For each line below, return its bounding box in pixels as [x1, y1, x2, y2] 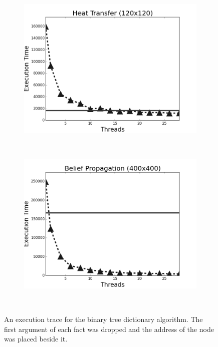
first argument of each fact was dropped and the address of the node [4, 323, 214, 334]
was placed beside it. [4, 333, 68, 344]
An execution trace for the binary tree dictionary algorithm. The [4, 313, 203, 324]
